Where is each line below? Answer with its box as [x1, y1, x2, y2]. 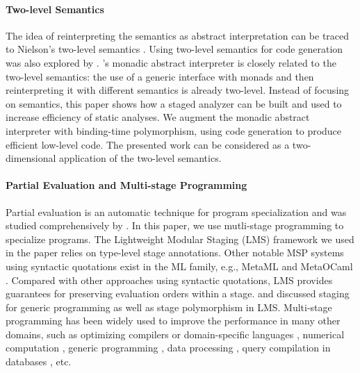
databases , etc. [6, 354, 72, 369]
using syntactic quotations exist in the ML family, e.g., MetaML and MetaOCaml [6, 258, 353, 273]
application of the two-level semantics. [59, 151, 222, 165]
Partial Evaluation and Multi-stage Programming [6, 178, 247, 192]
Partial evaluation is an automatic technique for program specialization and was [6, 204, 347, 219]
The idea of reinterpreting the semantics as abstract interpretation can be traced [6, 28, 350, 42]
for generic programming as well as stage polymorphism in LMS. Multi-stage [6, 299, 332, 314]
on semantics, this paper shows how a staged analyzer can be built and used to [6, 96, 342, 110]
